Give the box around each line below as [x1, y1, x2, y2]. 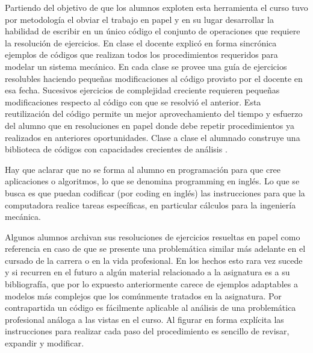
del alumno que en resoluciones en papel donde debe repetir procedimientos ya [5, 119, 295, 131]
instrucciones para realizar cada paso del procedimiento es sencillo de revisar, [5, 325, 290, 337]
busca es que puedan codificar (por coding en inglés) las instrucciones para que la [5, 186, 305, 199]
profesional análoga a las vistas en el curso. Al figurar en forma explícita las [5, 313, 284, 325]
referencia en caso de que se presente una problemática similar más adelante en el [5, 242, 306, 255]
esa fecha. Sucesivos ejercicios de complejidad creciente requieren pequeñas [5, 84, 280, 96]
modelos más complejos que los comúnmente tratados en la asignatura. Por [5, 289, 282, 302]
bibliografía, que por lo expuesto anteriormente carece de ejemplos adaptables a [5, 278, 298, 290]
